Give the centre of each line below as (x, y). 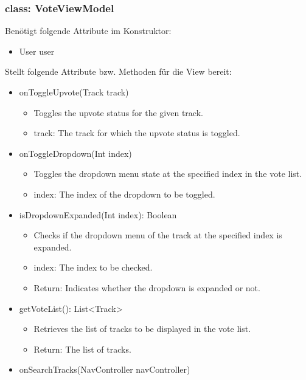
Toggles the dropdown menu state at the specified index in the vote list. (168, 174)
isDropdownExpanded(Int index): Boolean (98, 214)
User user (37, 51)
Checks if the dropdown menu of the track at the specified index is (158, 235)
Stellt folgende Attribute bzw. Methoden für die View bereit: (118, 71)
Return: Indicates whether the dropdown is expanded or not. (147, 287)
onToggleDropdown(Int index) (75, 153)
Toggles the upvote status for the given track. (118, 112)
